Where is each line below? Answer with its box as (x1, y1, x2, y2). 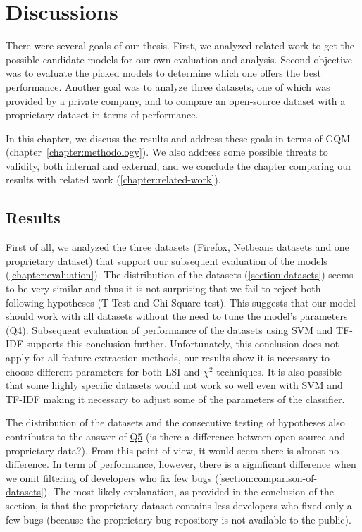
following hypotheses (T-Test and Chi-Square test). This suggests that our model (6, 295, 356, 309)
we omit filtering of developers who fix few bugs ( (6, 470, 219, 485)
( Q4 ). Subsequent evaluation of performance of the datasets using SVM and (6, 322, 333, 337)
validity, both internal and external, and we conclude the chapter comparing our (6, 158, 352, 173)
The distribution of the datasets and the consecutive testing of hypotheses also (6, 415, 345, 430)
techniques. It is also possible (216, 364, 342, 378)
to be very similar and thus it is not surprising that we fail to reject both (6, 281, 321, 296)
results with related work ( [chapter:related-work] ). (6, 172, 221, 187)
